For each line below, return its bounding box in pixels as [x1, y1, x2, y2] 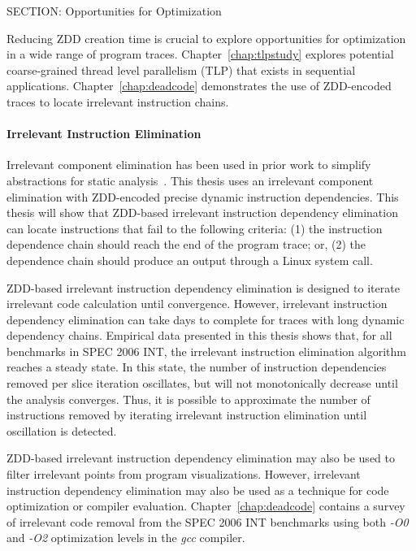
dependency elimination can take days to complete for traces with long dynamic [6, 310, 405, 328]
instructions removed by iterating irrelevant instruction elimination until [6, 406, 367, 423]
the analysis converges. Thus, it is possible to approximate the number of [6, 390, 370, 407]
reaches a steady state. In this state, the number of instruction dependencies [6, 358, 387, 375]
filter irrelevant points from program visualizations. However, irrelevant [6, 466, 361, 483]
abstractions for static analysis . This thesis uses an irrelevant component [6, 171, 374, 189]
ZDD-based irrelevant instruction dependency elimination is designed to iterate [6, 279, 400, 296]
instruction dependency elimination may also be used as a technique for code [6, 481, 389, 498]
